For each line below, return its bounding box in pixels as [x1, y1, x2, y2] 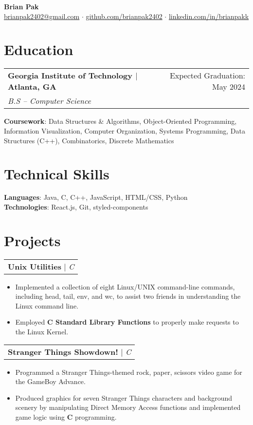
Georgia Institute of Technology [8, 70, 133, 81]
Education [4, 39, 73, 59]
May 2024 [212, 81, 245, 93]
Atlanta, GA [8, 81, 57, 93]
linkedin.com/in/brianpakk [168, 11, 249, 21]
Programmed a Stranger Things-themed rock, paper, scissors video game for [15, 367, 242, 377]
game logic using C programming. [15, 411, 117, 422]
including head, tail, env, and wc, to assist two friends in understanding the [15, 291, 241, 301]
